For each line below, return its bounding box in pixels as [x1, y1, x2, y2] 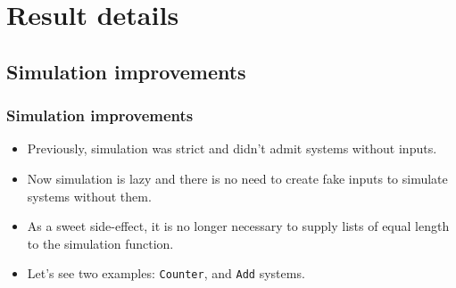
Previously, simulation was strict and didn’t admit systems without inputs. [27, 139, 437, 158]
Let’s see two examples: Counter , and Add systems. [27, 264, 305, 283]
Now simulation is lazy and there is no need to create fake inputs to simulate [27, 169, 448, 187]
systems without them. [27, 186, 152, 205]
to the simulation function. [27, 234, 174, 252]
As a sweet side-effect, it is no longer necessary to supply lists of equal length [27, 217, 450, 235]
